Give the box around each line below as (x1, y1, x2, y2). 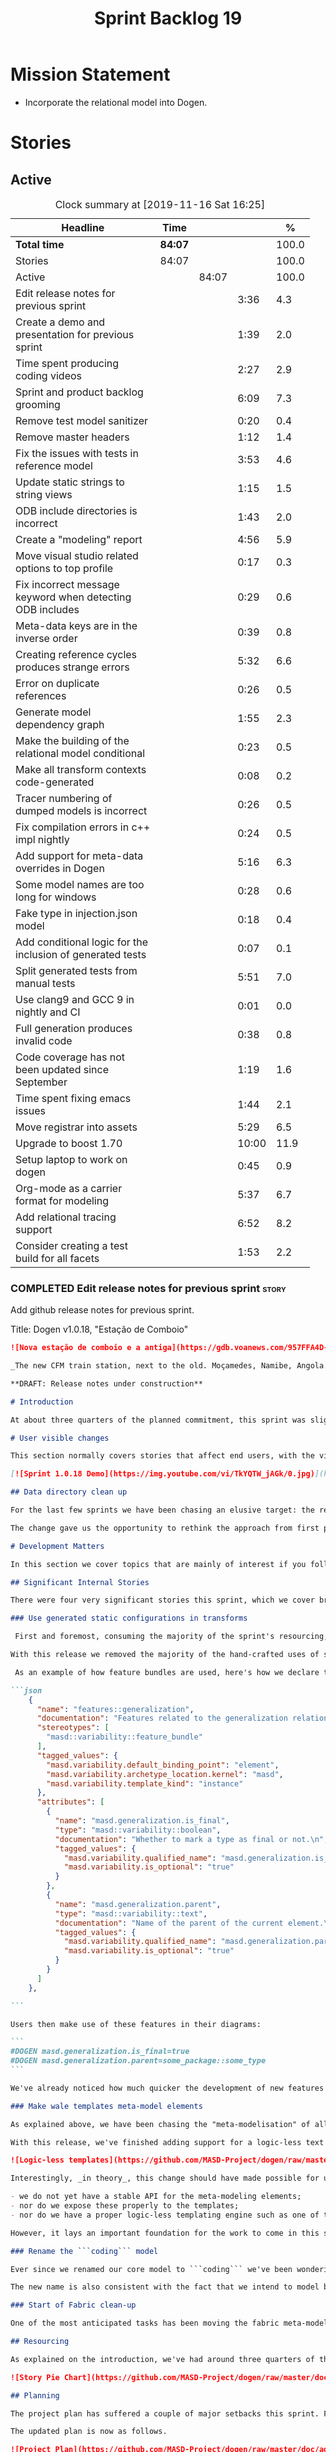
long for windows (15, 890, 97, 904)
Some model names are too (15, 877, 145, 891)
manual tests (15, 976, 76, 990)
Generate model (15, 705, 92, 719)
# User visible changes (10, 1433, 110, 1443)
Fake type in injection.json (15, 906, 138, 920)
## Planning (10, 2390, 60, 2401)
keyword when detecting (15, 590, 132, 604)
